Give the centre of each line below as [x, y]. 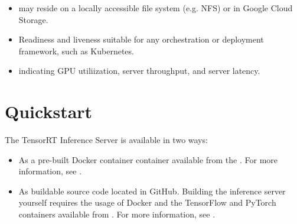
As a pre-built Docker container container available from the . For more [148, 159]
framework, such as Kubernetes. [76, 51]
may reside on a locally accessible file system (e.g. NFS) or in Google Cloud [156, 8]
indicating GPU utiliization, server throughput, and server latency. [139, 71]
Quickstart [49, 111]
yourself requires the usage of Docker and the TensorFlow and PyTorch [147, 202]
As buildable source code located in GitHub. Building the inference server [152, 191]
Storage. [33, 19]
